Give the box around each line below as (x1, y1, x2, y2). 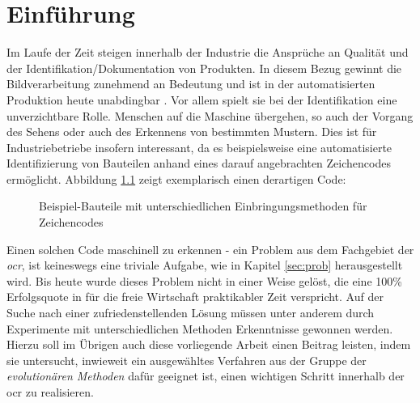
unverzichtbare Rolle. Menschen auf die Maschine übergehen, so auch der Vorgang (6, 107, 414, 124)
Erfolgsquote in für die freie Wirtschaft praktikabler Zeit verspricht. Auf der (6, 288, 384, 305)
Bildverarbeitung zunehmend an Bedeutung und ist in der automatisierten (6, 75, 375, 92)
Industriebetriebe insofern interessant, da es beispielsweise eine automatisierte (6, 138, 392, 155)
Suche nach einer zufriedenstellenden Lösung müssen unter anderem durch (6, 304, 375, 321)
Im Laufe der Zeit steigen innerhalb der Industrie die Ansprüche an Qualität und (6, 44, 409, 61)
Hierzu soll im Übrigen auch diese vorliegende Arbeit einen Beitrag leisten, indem (6, 336, 411, 353)
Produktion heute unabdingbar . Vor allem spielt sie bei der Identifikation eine (6, 91, 397, 108)
